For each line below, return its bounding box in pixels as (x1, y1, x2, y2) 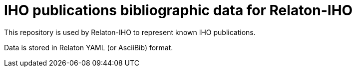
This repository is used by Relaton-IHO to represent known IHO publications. (4, 28, 256, 36)
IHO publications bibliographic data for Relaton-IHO (4, 2, 353, 19)
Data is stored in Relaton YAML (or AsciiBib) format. (4, 43, 173, 52)
